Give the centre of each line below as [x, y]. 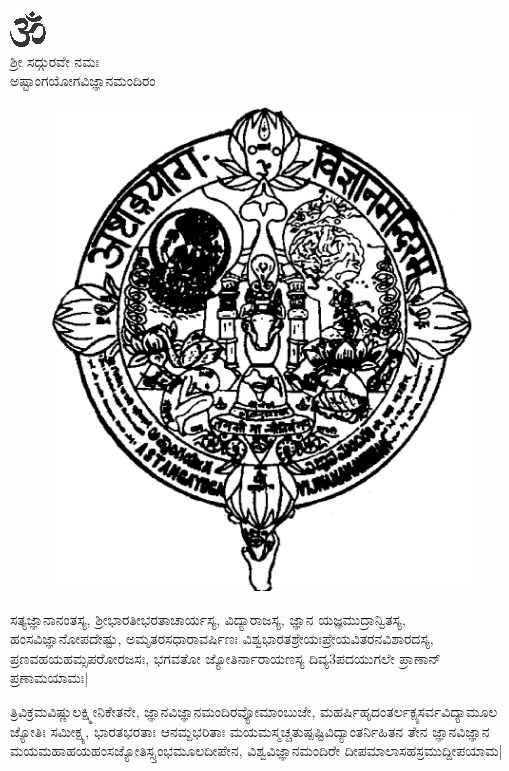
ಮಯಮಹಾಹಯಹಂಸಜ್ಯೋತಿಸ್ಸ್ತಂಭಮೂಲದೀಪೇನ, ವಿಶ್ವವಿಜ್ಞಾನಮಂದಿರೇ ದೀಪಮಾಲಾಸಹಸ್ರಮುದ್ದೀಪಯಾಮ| [256, 750]
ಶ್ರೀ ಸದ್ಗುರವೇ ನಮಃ [54, 60]
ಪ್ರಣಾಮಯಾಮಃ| [49, 677]
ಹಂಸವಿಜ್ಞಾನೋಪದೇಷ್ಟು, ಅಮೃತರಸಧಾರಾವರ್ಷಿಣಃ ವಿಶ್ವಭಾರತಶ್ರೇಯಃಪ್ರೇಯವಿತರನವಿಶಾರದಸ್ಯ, [222, 638]
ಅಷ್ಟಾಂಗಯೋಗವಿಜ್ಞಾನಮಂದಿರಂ [83, 80]
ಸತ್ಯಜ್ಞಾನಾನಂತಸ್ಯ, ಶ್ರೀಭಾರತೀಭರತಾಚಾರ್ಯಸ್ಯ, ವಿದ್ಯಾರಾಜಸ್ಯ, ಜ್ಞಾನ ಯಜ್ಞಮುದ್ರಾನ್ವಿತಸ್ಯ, [208, 618]
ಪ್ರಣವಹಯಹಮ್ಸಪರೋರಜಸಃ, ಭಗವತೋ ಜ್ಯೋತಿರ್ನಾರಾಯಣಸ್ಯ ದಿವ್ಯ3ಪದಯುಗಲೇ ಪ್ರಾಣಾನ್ [225, 657]
